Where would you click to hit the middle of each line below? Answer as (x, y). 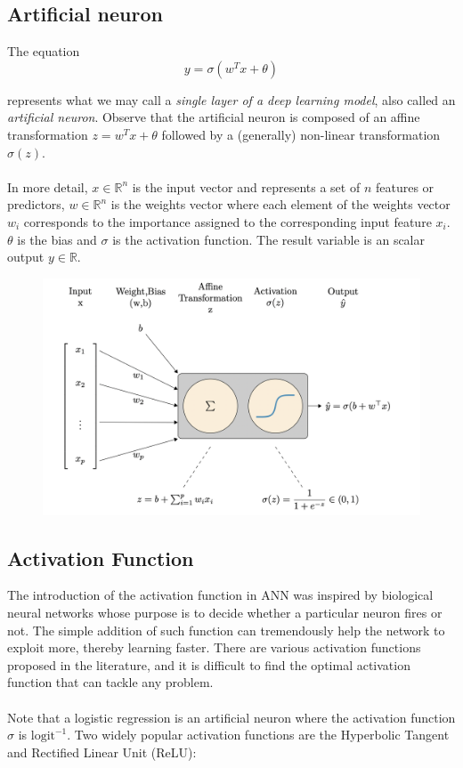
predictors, (36, 204)
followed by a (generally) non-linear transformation (301, 134)
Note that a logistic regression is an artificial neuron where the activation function (231, 717)
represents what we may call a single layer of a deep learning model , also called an (231, 99)
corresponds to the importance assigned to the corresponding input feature (227, 221)
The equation (44, 51)
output (26, 257)
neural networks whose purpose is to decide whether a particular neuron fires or (225, 612)
